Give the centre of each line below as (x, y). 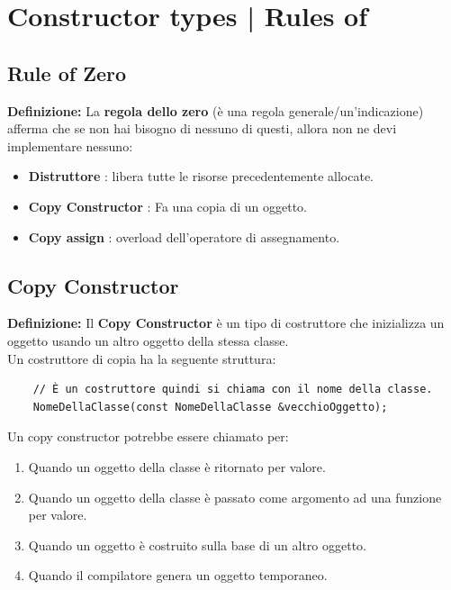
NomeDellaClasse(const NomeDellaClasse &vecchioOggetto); (210, 407)
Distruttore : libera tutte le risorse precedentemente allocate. (201, 176)
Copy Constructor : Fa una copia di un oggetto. (167, 206)
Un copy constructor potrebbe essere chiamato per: (148, 436)
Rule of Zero (67, 73)
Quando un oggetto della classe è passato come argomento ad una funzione (235, 497)
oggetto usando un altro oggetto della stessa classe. (148, 340)
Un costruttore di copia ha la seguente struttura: (142, 358)
